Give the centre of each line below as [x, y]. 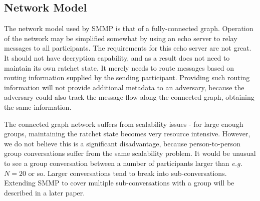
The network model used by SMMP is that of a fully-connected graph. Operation [129, 28]
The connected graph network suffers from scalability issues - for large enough [124, 124]
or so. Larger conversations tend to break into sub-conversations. [127, 173]
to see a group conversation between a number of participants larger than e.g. [123, 163]
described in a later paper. [45, 192]
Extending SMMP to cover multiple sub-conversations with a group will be [119, 183]
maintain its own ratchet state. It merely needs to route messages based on [119, 67]
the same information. [38, 107]
